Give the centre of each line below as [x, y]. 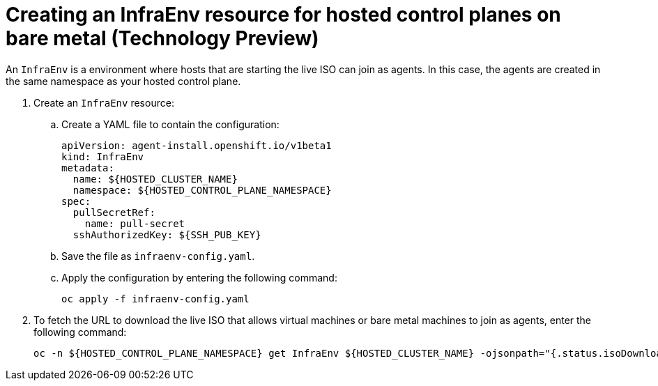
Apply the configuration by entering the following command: [199, 277]
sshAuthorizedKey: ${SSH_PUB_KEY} [167, 234]
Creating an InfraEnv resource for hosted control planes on [283, 15]
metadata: [88, 168]
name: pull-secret [135, 223]
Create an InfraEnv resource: [104, 102]
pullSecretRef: [114, 212]
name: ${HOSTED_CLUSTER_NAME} [155, 179]
